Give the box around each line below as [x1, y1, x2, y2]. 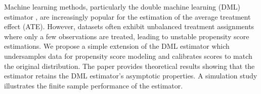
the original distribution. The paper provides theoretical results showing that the [4, 60, 255, 71]
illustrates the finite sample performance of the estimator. [4, 80, 183, 90]
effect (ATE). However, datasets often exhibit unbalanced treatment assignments [4, 21, 254, 32]
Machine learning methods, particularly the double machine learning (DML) [4, 2, 240, 12]
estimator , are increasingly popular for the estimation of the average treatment [4, 11, 251, 22]
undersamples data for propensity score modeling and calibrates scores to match [4, 50, 252, 61]
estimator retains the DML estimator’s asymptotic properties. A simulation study [4, 70, 257, 81]
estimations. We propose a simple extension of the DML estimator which [4, 41, 230, 51]
